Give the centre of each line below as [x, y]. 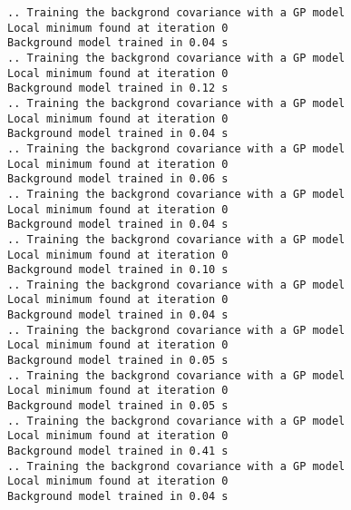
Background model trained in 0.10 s [118, 270]
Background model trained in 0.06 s [118, 179]
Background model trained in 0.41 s [118, 451]
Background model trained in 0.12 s [118, 88]
